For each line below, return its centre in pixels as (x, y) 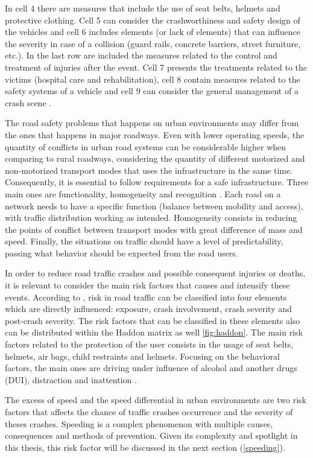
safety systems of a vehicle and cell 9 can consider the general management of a (152, 91)
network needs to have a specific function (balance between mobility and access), (154, 205)
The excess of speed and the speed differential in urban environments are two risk (156, 400)
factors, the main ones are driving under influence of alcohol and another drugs (151, 368)
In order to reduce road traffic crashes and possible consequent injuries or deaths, (155, 273)
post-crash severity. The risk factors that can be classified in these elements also (153, 320)
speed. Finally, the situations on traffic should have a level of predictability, (144, 241)
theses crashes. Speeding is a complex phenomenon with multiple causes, (139, 423)
